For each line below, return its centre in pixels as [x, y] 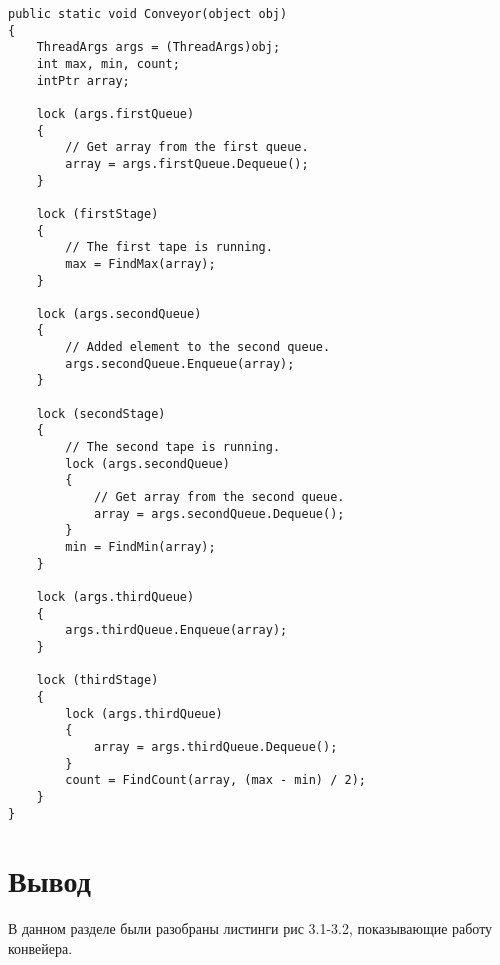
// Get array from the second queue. [219, 497]
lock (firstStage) [97, 213]
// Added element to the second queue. [198, 347]
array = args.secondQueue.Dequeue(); [219, 513]
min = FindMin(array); [140, 547]
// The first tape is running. [169, 247]
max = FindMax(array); [140, 263]
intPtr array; [83, 80]
